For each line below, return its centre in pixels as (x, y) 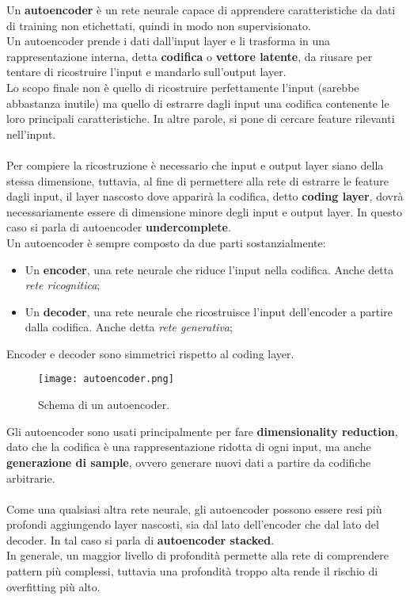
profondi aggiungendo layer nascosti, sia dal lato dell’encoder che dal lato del (193, 524)
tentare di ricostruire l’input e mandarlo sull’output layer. (146, 72)
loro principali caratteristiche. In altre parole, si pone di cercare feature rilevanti (201, 118)
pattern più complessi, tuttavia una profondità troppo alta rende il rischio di (192, 571)
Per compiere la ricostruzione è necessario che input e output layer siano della (195, 164)
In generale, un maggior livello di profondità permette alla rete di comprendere (197, 555)
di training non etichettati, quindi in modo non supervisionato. (159, 25)
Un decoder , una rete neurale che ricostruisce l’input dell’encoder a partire (209, 311)
